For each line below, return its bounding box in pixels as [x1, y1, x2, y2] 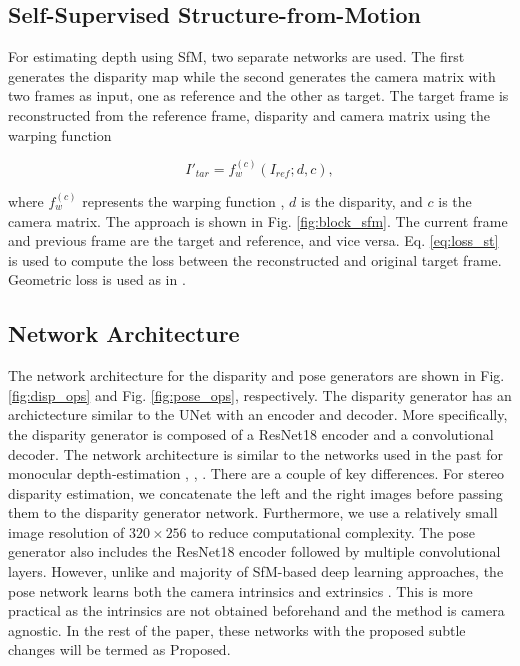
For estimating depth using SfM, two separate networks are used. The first [8, 46, 465, 67]
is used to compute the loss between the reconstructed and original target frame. [8, 249, 502, 270]
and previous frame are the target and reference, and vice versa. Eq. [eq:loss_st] [8, 230, 499, 251]
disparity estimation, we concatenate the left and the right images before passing [8, 482, 503, 503]
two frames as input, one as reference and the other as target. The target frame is [8, 85, 509, 106]
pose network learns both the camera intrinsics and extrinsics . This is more [8, 580, 473, 601]
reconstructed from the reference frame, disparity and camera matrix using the [8, 104, 491, 125]
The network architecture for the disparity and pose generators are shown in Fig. [8, 365, 505, 386]
